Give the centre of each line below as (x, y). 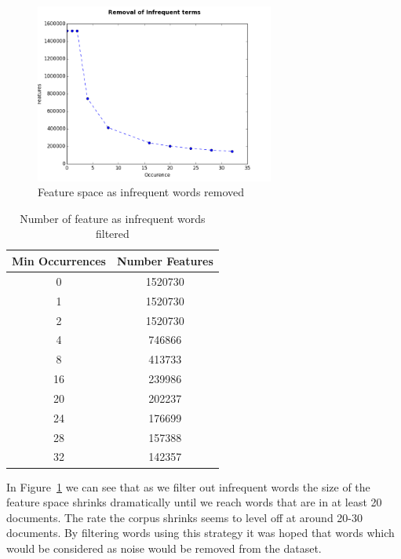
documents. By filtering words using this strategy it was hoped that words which (200, 533)
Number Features (165, 260)
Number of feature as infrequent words (113, 218)
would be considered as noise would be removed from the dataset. (164, 548)
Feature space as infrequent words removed (141, 192)
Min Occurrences (59, 260)
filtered (112, 234)
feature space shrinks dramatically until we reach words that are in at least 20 (194, 502)
